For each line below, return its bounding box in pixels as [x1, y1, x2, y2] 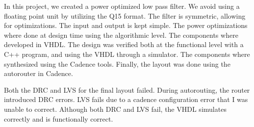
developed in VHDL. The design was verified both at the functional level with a [4, 39, 244, 50]
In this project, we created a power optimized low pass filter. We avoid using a [4, 1, 240, 11]
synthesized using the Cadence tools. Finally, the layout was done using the [4, 58, 230, 69]
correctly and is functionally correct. [4, 113, 113, 124]
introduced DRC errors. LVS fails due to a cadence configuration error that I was [4, 94, 248, 104]
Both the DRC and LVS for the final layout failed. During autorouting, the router [4, 84, 250, 95]
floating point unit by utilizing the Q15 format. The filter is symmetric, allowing [4, 10, 246, 21]
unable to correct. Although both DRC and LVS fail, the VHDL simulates [4, 103, 227, 114]
